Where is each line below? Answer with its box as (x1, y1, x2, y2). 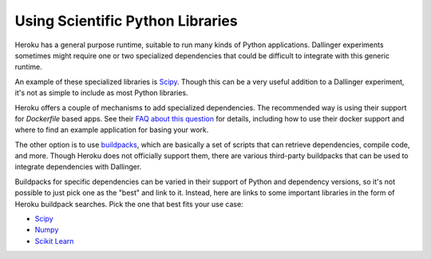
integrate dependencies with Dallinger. (14, 162, 142, 172)
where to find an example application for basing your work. (14, 125, 209, 135)
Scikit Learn (34, 236, 74, 245)
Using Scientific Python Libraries (14, 12, 239, 30)
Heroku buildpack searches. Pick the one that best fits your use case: (14, 199, 243, 209)
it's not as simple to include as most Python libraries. (14, 88, 188, 98)
